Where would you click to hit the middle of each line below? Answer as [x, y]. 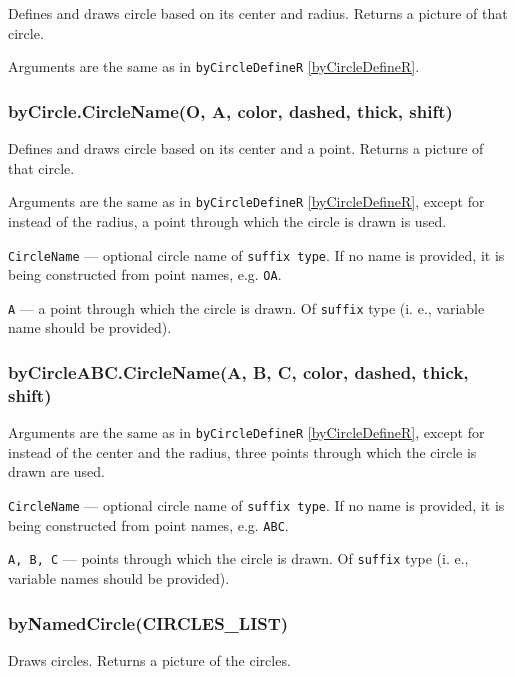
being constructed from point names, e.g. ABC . [148, 524]
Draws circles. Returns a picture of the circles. [149, 659]
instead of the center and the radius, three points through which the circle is [242, 451]
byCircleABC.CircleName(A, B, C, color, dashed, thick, [238, 371]
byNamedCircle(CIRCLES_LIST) [148, 622]
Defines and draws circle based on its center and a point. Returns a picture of [246, 148]
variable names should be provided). [119, 578]
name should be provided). [90, 327]
